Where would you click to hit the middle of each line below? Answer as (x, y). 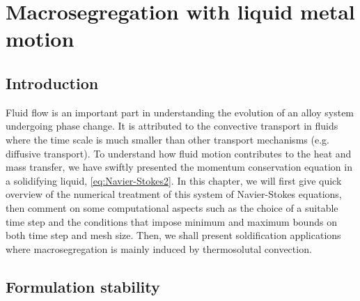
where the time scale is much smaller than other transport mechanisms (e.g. (167, 139)
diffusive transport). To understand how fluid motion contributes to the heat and (179, 153)
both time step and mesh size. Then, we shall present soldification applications (173, 235)
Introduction (52, 83)
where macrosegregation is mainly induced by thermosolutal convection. (159, 248)
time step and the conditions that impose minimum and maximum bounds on (171, 221)
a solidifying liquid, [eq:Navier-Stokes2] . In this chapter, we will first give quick (174, 180)
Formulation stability (83, 286)
